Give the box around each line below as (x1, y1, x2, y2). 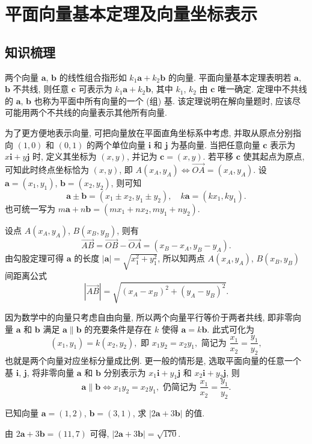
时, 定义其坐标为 (32, 150, 97, 163)
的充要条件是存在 (84, 322, 152, 335)
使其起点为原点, (243, 150, 305, 163)
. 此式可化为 (207, 322, 254, 335)
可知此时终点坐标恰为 (5, 163, 89, 175)
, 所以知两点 (158, 252, 205, 264)
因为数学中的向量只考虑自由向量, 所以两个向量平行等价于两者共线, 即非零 (5, 311, 293, 324)
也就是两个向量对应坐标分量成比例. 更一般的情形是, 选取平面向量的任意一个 (5, 354, 302, 367)
